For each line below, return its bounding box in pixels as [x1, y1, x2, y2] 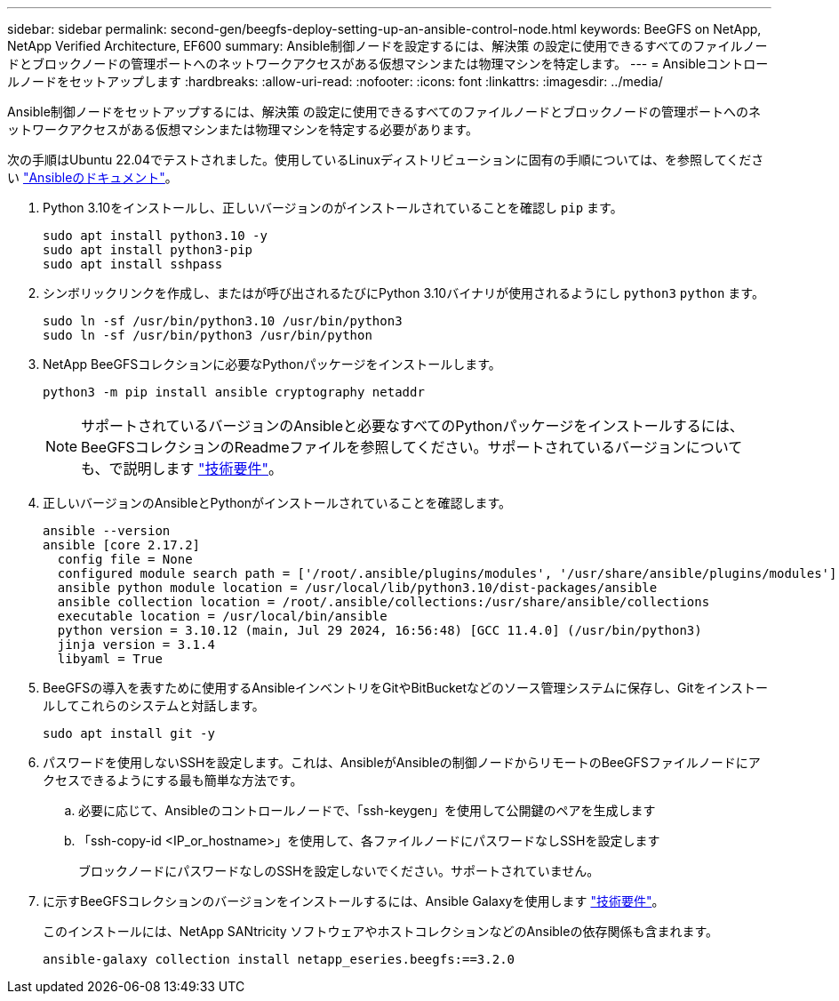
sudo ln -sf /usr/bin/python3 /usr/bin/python [43, 328, 372, 342]
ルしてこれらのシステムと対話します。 [43, 698, 265, 713]
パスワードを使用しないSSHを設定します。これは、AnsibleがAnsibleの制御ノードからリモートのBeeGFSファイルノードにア [43, 755, 761, 770]
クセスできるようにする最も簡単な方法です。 [43, 773, 303, 788]
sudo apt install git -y [43, 726, 215, 741]
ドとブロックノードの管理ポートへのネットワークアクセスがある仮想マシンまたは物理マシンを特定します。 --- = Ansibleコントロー [7, 56, 769, 71]
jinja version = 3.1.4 [57, 637, 215, 652]
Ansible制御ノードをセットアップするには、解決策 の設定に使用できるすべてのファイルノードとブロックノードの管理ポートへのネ [7, 104, 762, 119]
